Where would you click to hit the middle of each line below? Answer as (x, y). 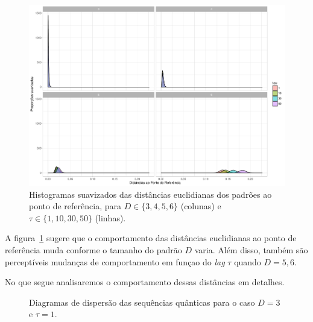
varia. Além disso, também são (251, 250)
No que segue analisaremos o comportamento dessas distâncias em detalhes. (145, 282)
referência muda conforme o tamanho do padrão (93, 250)
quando (248, 261)
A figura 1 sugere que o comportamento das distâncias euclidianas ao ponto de (151, 238)
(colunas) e (201, 206)
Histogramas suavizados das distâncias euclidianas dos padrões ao (150, 194)
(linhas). (110, 217)
